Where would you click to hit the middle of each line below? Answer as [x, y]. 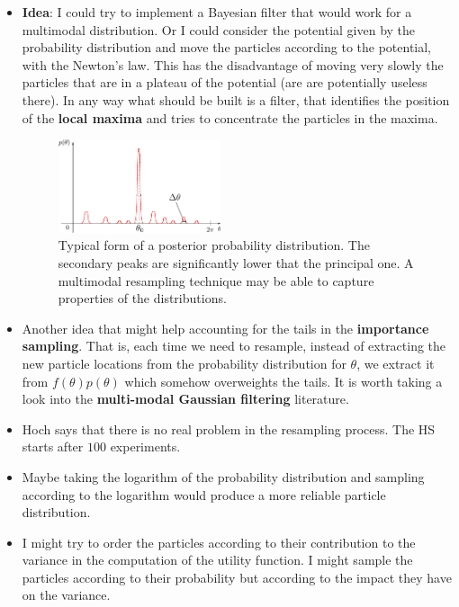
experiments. [145, 446]
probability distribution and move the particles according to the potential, [226, 47]
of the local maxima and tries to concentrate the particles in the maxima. [230, 117]
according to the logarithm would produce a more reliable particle [204, 494]
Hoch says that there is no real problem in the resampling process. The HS [229, 428]
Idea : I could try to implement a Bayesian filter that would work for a [217, 12]
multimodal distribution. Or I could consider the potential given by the [219, 29]
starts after [53, 446]
